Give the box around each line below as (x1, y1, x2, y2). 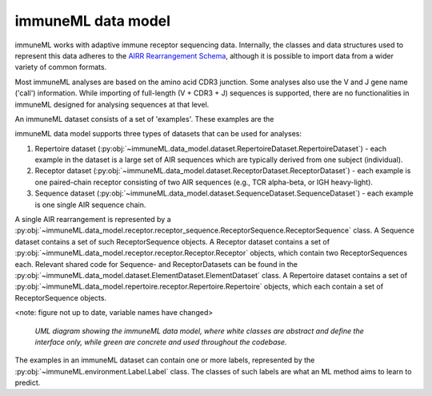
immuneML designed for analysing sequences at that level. (14, 99, 210, 109)
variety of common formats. (14, 63, 107, 72)
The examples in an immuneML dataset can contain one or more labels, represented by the (14, 355, 315, 365)
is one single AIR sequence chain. (34, 200, 146, 209)
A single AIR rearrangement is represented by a (14, 215, 171, 224)
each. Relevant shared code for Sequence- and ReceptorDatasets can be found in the (14, 259, 298, 269)
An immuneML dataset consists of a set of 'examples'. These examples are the (14, 114, 274, 123)
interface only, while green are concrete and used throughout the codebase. (34, 337, 287, 346)
